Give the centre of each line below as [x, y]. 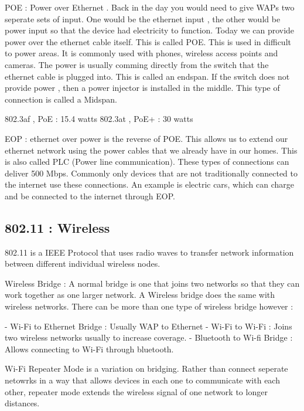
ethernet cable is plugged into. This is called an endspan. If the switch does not [147, 76]
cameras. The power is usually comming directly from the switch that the [137, 64]
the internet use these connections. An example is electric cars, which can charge [149, 184]
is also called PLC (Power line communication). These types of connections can [147, 162]
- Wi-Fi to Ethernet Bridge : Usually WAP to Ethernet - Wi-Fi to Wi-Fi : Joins [148, 326]
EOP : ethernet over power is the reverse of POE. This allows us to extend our [146, 138]
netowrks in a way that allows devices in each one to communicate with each [142, 380]
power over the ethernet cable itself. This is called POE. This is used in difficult [148, 41]
